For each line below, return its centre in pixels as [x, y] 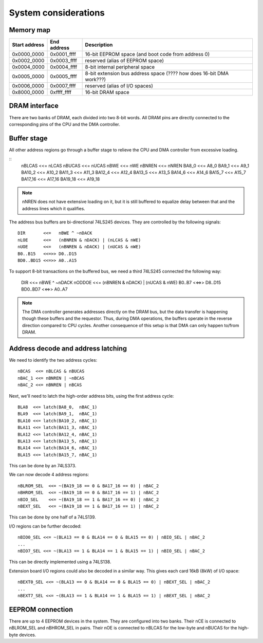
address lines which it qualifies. [54, 208]
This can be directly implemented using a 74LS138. [60, 562]
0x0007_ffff [63, 86]
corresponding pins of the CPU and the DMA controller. [65, 124]
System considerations [57, 13]
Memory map [30, 30]
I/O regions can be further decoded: [45, 526]
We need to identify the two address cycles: [53, 360]
